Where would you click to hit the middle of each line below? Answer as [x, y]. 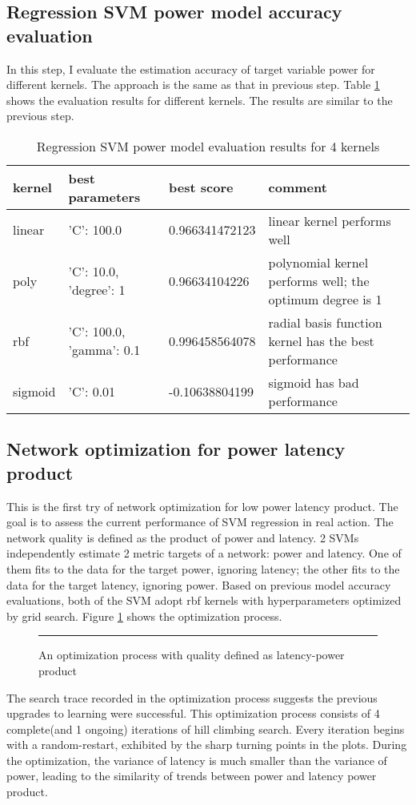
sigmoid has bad [314, 382]
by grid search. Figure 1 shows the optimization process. [144, 616]
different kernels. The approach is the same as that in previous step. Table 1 [193, 85]
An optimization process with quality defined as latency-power [192, 655]
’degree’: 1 [97, 290]
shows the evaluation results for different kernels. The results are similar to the [200, 100]
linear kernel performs [330, 220]
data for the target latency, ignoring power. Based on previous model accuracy [199, 584]
